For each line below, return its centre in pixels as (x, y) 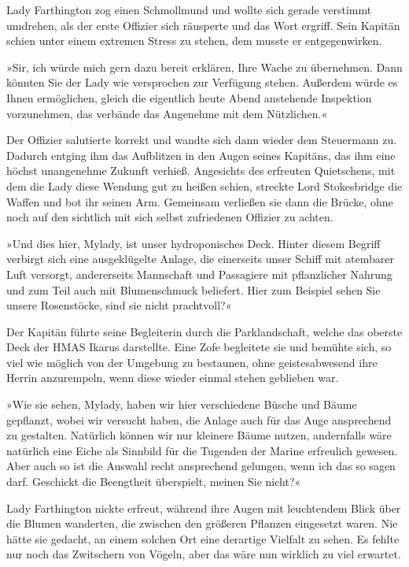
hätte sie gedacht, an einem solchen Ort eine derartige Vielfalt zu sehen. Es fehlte (203, 538)
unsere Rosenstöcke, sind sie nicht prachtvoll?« (119, 305)
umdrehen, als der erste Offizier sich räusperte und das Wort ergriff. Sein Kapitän (203, 25)
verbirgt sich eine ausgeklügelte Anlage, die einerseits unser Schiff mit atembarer (200, 259)
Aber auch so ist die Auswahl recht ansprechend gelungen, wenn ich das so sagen (201, 466)
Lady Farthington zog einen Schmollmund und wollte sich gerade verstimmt (189, 9)
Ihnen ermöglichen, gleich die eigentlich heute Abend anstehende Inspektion (189, 97)
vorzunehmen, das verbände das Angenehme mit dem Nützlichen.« (167, 113)
